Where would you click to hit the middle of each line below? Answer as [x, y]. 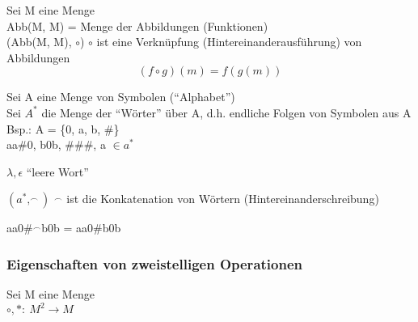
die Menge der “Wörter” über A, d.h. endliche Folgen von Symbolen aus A [226, 112]
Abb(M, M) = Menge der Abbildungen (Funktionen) [137, 25]
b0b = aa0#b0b [81, 228]
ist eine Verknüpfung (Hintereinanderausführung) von [229, 42]
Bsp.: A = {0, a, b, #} [63, 128]
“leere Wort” [57, 171]
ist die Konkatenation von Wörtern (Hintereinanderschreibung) [223, 199]
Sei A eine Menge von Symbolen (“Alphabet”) [121, 97]
